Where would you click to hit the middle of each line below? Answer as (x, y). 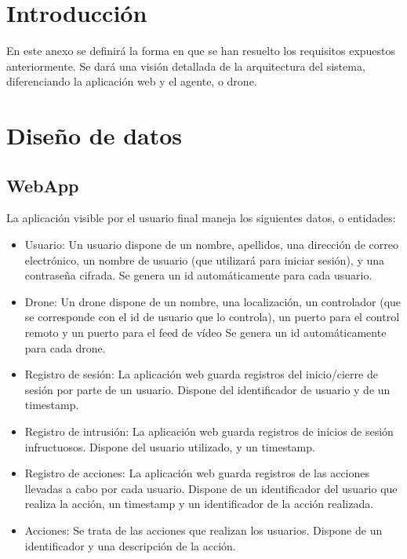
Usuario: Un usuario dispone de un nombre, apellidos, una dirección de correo (211, 245)
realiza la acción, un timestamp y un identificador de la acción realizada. (199, 504)
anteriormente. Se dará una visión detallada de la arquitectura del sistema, (186, 66)
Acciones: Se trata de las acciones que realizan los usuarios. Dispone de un (203, 530)
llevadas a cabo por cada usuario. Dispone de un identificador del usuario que (211, 488)
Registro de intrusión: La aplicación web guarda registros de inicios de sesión (209, 431)
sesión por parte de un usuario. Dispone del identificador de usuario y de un (207, 389)
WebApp (43, 185)
